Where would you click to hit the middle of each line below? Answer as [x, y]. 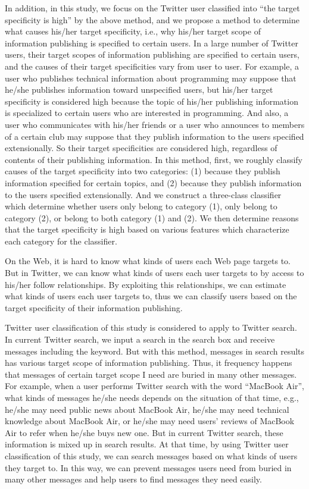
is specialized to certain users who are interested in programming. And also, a [147, 113]
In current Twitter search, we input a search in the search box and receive [140, 339]
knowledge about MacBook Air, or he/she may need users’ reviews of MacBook [150, 421]
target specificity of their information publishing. [94, 307]
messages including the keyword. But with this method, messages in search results [155, 351]
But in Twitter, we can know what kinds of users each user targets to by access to [154, 273]
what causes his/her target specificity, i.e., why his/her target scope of [133, 31]
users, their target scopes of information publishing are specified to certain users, [152, 54]
